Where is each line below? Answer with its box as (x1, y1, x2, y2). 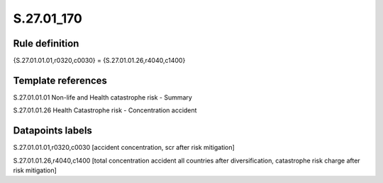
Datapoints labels (13, 124, 92, 137)
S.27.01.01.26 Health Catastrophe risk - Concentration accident (13, 106, 197, 114)
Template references (13, 74, 108, 86)
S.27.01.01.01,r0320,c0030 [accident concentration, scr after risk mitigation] (13, 143, 235, 152)
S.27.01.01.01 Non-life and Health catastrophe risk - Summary (13, 93, 193, 102)
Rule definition (13, 37, 79, 49)
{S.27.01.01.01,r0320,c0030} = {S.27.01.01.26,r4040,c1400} (13, 57, 186, 65)
